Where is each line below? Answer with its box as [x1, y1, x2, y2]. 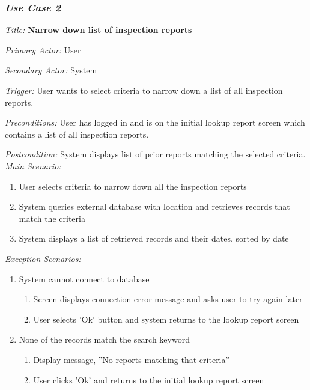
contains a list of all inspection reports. [5, 127, 149, 140]
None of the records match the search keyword [19, 333, 190, 346]
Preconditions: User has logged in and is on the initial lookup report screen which [5, 116, 305, 129]
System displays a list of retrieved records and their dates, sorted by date [19, 232, 289, 245]
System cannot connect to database [19, 272, 150, 285]
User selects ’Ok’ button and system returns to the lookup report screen [33, 312, 299, 325]
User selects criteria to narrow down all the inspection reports [19, 180, 247, 192]
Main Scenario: [5, 159, 61, 172]
